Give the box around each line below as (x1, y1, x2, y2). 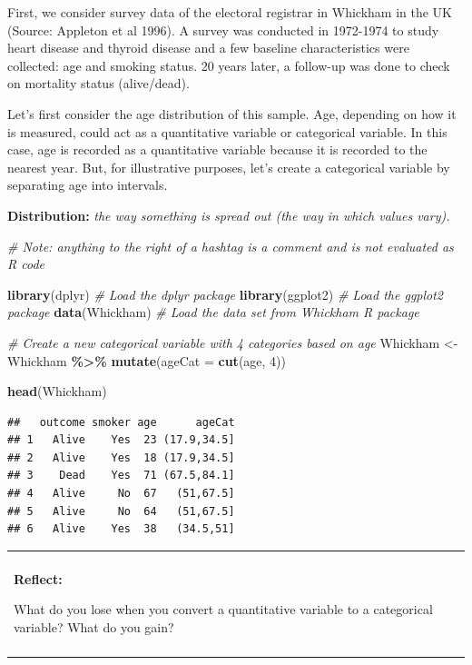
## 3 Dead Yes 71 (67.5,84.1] (7, 469, 235, 482)
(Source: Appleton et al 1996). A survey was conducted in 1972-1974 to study (7, 20, 439, 39)
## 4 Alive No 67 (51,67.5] (7, 487, 235, 501)
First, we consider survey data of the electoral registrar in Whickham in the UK (7, 3, 452, 21)
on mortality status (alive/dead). (7, 74, 190, 93)
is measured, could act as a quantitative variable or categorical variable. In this (7, 122, 447, 141)
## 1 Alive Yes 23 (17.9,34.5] (7, 433, 235, 447)
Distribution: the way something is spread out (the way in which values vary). (7, 205, 450, 224)
